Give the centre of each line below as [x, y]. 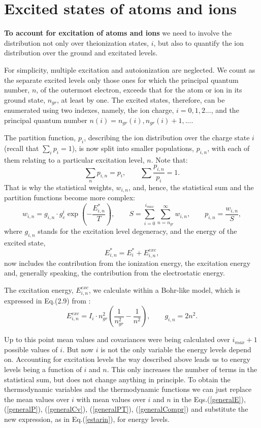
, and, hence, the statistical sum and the [191, 187]
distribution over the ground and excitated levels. [81, 53]
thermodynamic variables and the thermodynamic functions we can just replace [128, 389]
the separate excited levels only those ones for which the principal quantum [121, 80]
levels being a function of [43, 369]
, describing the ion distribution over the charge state [167, 137]
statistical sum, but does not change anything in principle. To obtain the [117, 379]
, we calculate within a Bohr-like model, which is [164, 289]
